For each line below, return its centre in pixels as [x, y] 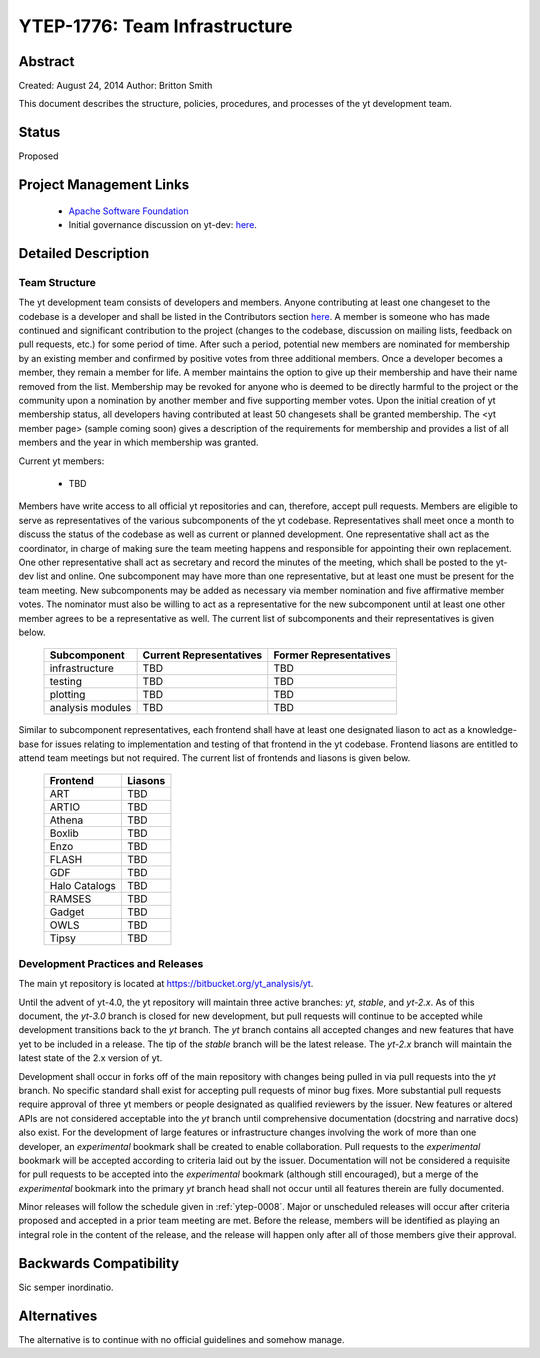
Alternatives [58, 1315]
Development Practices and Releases [111, 963]
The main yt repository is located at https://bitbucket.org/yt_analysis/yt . [166, 984]
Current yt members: [61, 461]
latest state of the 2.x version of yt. [90, 1058]
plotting [67, 695]
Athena [66, 820]
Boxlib [64, 833]
